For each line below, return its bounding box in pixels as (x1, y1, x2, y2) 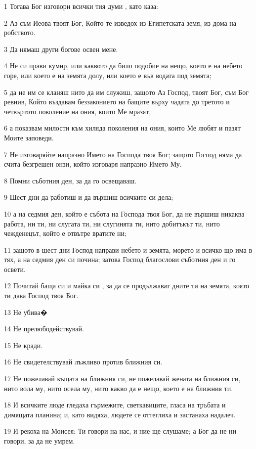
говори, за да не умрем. (4, 436, 75, 446)
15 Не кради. (4, 340, 43, 350)
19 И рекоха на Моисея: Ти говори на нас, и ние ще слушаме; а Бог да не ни (4, 426, 237, 436)
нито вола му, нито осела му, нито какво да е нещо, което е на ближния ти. (4, 383, 233, 393)
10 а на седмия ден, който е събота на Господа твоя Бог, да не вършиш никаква (4, 208, 245, 219)
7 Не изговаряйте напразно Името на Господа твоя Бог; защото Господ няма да (4, 149, 242, 159)
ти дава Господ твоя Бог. (4, 290, 79, 301)
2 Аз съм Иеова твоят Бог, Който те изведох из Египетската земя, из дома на (4, 17, 236, 28)
